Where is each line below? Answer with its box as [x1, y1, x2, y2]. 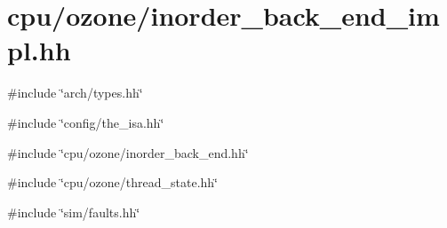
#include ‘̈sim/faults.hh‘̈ [7, 202, 140, 221]
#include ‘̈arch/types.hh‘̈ [7, 83, 143, 102]
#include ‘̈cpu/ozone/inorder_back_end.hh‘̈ [7, 143, 249, 161]
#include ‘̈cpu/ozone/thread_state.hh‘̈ [7, 173, 218, 192]
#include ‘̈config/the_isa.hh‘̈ [7, 113, 164, 131]
